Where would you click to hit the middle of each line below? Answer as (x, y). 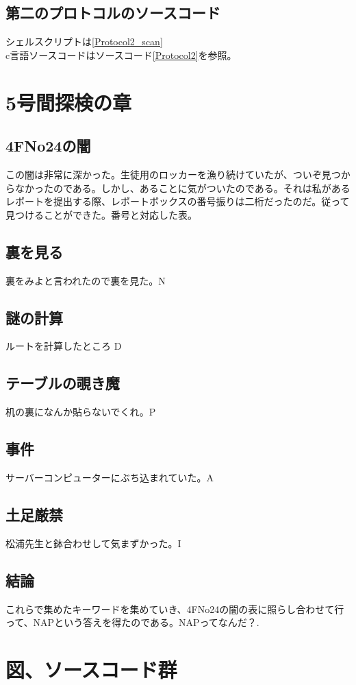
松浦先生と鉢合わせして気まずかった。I (93, 543)
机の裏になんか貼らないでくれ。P (81, 412)
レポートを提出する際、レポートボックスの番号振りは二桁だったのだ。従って (178, 201)
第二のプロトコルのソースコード (113, 13)
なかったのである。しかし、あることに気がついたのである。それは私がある (182, 188)
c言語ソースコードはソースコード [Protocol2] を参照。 (121, 55)
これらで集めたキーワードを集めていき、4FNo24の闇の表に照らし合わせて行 (175, 609)
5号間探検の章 (69, 102)
